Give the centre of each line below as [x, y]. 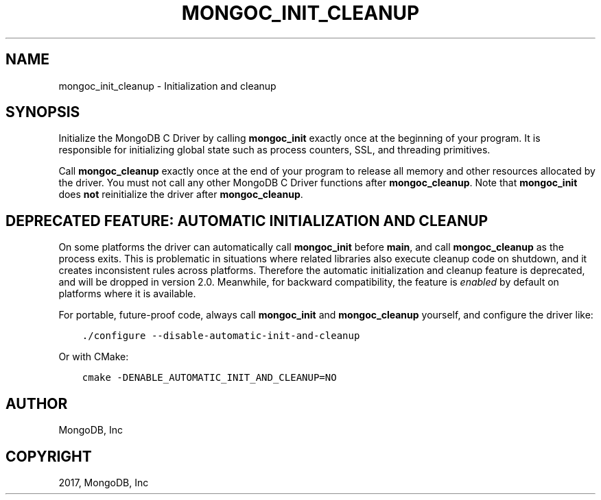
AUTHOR [37, 403]
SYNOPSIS [43, 112]
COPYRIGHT [49, 456]
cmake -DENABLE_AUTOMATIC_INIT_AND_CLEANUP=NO [209, 378]
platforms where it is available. [127, 294]
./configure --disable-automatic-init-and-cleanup [221, 336]
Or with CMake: [94, 357]
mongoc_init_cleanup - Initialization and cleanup [167, 86]
